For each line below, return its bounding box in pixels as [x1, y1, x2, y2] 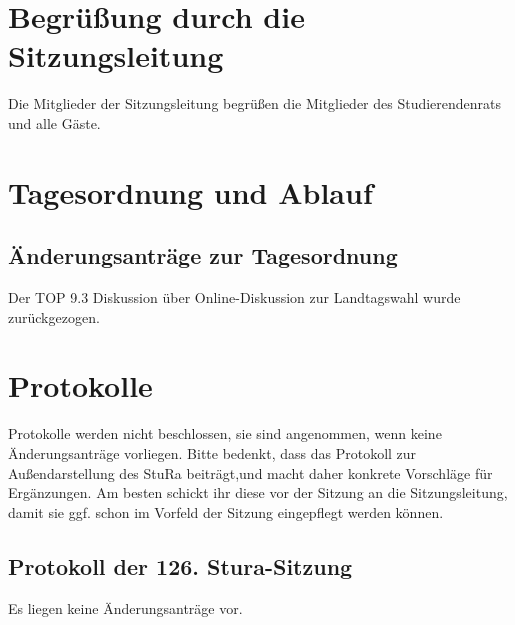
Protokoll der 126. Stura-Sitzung [8, 550, 353, 581]
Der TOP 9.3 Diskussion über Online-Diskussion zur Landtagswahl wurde [8, 287, 461, 308]
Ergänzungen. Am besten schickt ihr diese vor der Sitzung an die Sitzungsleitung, [8, 482, 508, 503]
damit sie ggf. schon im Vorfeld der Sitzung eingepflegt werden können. [8, 501, 444, 522]
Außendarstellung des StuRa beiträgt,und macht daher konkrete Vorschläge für [8, 462, 493, 483]
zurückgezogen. [8, 306, 100, 327]
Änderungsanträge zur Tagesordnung [8, 240, 398, 271]
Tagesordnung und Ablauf [8, 171, 373, 212]
